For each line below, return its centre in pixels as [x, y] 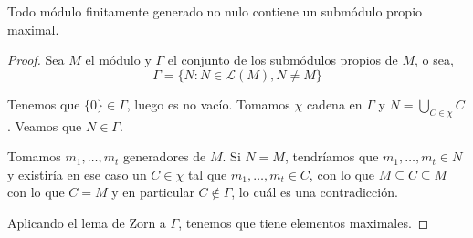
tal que [207, 174]
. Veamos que [45, 125]
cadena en [334, 103]
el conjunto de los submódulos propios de [283, 60]
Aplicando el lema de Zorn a [87, 222]
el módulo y [118, 60]
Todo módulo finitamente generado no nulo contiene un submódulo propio [215, 11]
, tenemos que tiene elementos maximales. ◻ [304, 222]
